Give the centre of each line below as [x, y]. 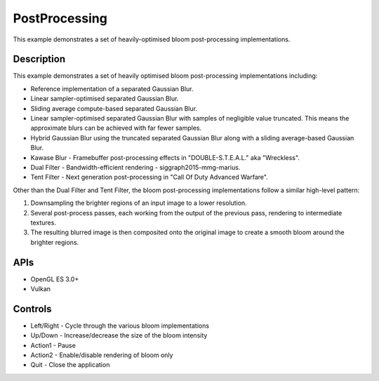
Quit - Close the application [70, 365]
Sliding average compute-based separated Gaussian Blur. [114, 108]
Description [39, 59]
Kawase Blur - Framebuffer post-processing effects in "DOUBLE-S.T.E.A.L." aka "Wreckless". [165, 157]
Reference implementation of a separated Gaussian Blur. [112, 88]
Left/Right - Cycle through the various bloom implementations [120, 326]
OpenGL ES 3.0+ [55, 279]
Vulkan [41, 289]
